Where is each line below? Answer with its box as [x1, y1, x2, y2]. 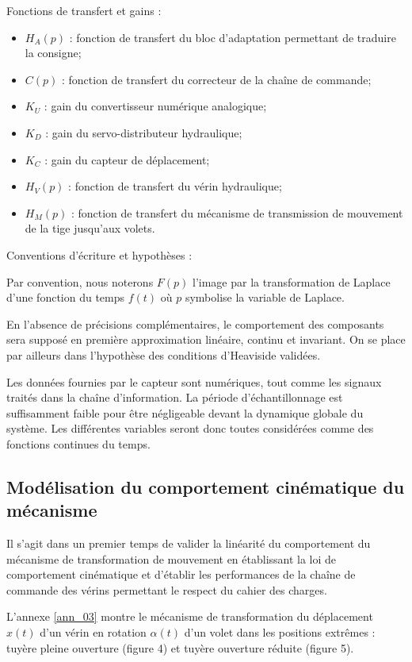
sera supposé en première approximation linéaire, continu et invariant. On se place [6, 331, 406, 348]
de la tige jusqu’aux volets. [25, 220, 155, 237]
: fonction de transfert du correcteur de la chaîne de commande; [61, 71, 372, 87]
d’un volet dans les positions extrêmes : [184, 624, 376, 641]
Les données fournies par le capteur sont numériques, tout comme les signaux [6, 373, 382, 390]
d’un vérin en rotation [40, 624, 147, 641]
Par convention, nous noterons [6, 273, 154, 290]
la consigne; [25, 44, 82, 61]
